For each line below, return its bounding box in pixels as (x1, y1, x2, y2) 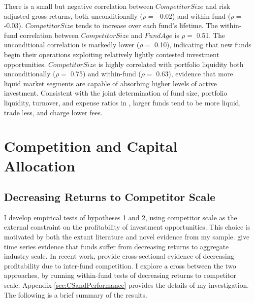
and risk (205, 1, 230, 11)
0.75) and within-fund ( (70, 68, 141, 79)
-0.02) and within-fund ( (158, 10, 231, 21)
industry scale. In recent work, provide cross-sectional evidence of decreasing (4, 251, 234, 261)
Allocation (4, 155, 75, 175)
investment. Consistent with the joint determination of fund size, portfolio (4, 88, 227, 98)
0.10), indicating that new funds (154, 39, 252, 50)
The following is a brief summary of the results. (4, 289, 147, 300)
